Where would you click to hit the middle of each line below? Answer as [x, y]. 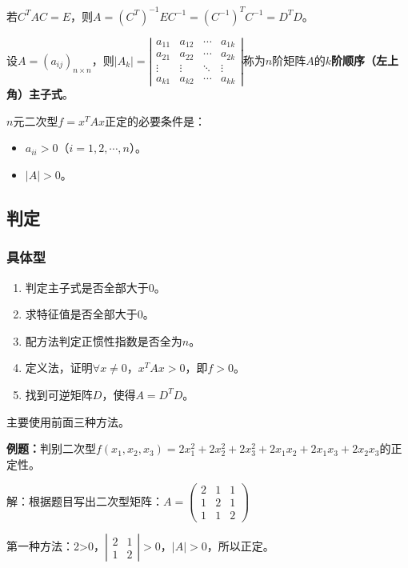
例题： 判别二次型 [51, 448]
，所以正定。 [240, 546]
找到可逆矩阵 [59, 394]
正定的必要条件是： [155, 120]
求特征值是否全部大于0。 [90, 314]
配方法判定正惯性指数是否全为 [104, 340]
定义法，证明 [59, 368]
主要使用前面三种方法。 [68, 421]
